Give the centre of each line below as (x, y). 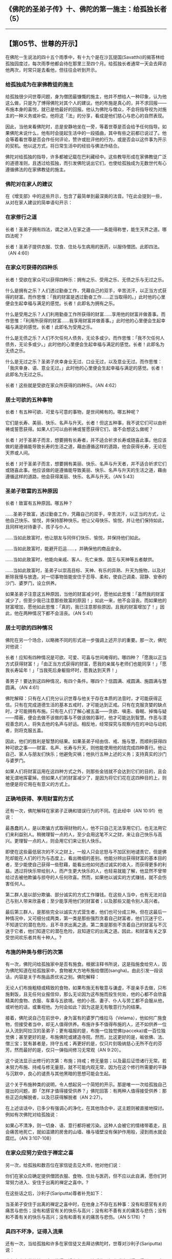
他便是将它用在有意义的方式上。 (39, 784)
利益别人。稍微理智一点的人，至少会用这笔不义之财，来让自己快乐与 (86, 834)
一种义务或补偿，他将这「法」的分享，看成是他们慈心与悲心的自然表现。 (90, 116)
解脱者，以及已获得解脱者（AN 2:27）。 (64, 1097)
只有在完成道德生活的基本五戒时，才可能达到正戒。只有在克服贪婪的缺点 (90, 705)
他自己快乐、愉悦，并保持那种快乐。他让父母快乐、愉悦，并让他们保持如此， (86, 520)
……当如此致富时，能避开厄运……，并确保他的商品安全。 (65, 549)
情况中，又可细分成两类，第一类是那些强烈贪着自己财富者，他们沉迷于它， (88, 918)
